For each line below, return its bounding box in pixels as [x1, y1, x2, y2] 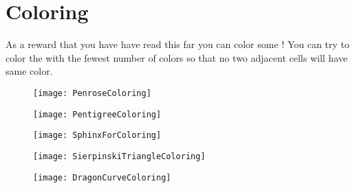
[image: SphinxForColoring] [33, 130, 162, 141]
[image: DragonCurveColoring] [33, 172, 171, 183]
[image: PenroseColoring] [33, 88, 151, 98]
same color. [6, 64, 53, 78]
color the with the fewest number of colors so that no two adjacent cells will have [6, 50, 347, 64]
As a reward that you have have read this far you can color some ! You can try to [6, 37, 349, 51]
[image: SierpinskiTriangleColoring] [33, 151, 206, 161]
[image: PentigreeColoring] [33, 109, 162, 119]
